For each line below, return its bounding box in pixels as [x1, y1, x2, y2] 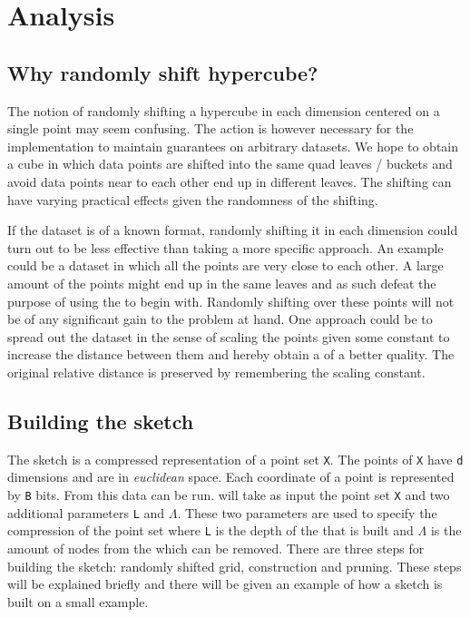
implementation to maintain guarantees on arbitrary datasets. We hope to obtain [7, 136, 459, 155]
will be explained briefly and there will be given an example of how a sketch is [7, 574, 443, 593]
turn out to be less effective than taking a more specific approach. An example [7, 238, 444, 257]
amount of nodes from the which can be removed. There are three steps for [7, 538, 425, 557]
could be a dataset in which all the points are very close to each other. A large [7, 256, 444, 275]
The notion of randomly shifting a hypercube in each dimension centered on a [7, 101, 440, 120]
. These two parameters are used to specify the [177, 503, 437, 522]
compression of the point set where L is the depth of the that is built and [7, 521, 414, 540]
